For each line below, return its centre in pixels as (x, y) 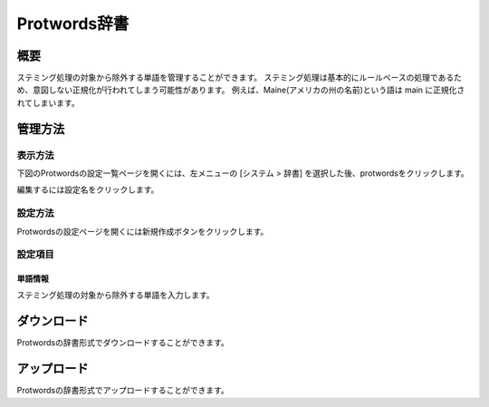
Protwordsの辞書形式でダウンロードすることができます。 (123, 343)
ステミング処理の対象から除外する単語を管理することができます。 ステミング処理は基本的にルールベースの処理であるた (239, 78)
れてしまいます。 (48, 102)
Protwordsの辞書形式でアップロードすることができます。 (123, 391)
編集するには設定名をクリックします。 (88, 189)
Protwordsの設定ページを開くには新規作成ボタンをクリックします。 (143, 231)
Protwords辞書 (73, 24)
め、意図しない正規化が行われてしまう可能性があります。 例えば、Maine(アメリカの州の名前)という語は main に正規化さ (241, 90)
